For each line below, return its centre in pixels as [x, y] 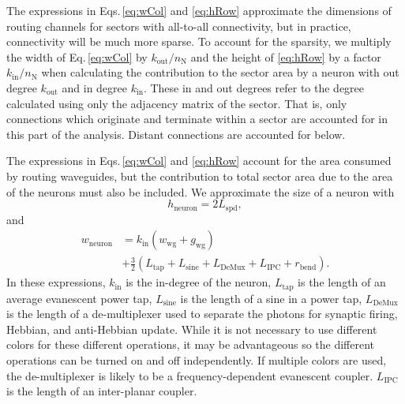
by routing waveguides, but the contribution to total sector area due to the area [200, 176]
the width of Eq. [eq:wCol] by [77, 56]
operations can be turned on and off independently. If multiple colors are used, [197, 360]
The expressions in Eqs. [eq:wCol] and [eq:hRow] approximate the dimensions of [199, 10]
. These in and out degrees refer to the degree [254, 87]
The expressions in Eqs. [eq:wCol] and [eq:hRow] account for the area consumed [199, 161]
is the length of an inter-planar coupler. [102, 391]
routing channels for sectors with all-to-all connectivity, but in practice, [179, 26]
